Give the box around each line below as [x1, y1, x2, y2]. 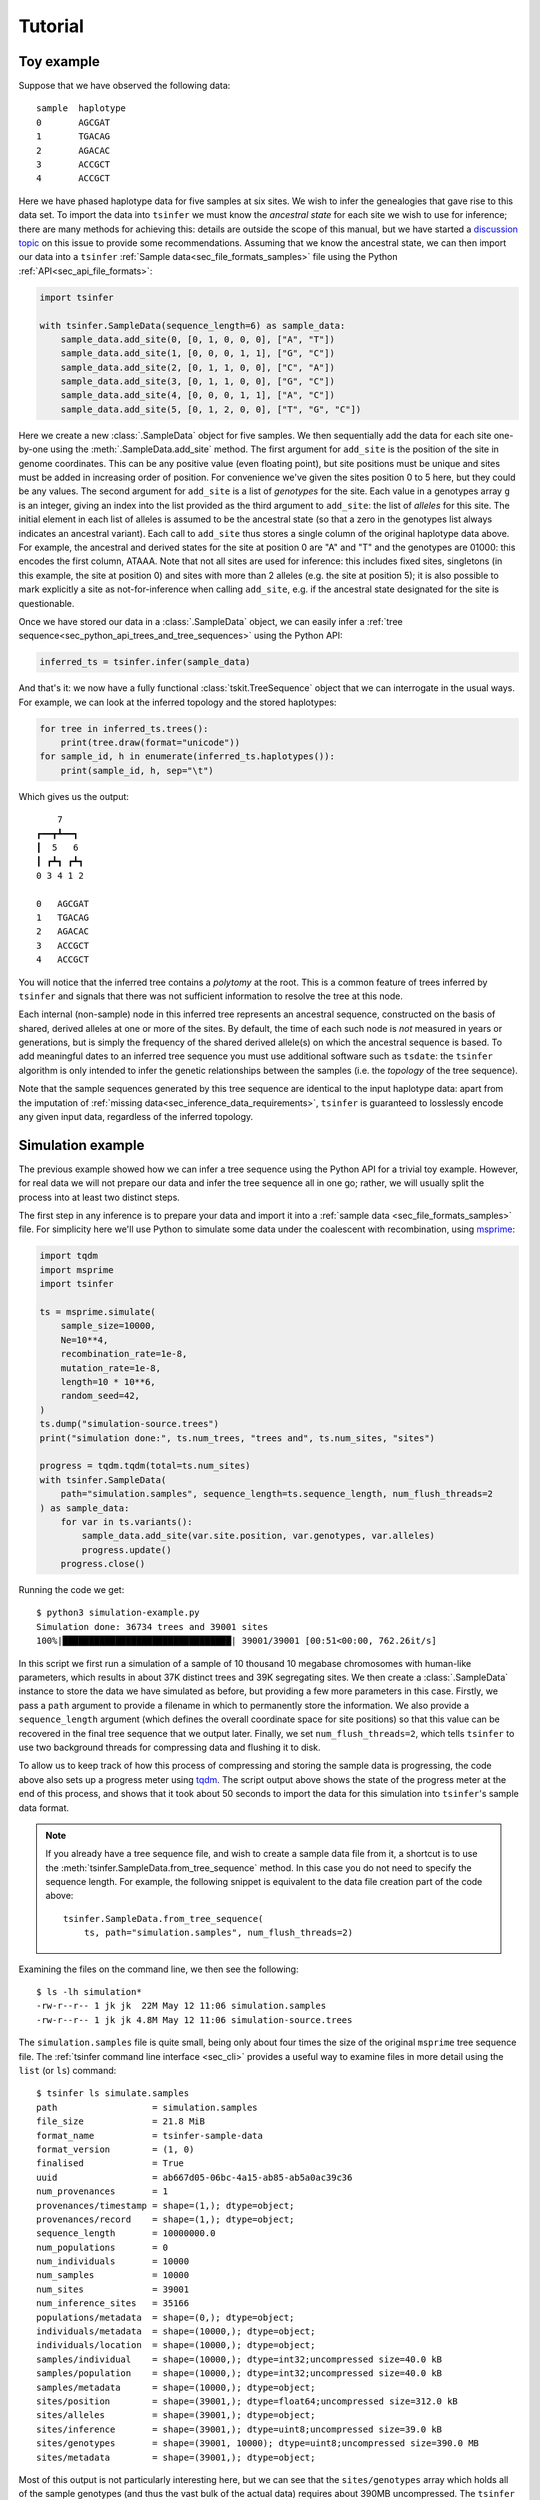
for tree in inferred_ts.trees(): [39, 723, 209, 734]
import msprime [39, 1264, 114, 1275]
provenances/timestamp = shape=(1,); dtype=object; [36, 2200, 295, 2211]
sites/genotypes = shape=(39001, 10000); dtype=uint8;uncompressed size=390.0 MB [36, 2438, 480, 2449]
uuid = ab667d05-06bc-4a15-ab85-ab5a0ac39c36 [36, 2171, 353, 2183]
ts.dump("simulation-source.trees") [39, 1418, 220, 1430]
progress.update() [81, 1544, 172, 1555]
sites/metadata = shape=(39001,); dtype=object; [36, 2451, 316, 2463]
